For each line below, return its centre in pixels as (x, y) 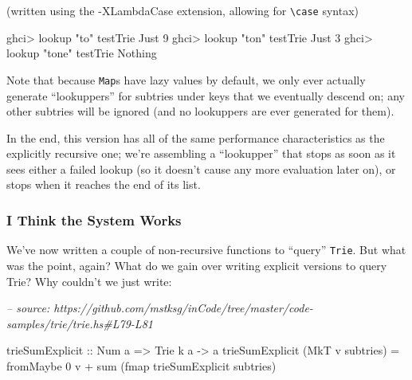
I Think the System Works (94, 219)
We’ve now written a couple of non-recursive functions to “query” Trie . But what (206, 250)
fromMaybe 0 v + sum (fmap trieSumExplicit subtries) (141, 365)
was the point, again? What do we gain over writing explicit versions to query (197, 265)
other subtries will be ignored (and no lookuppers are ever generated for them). (200, 111)
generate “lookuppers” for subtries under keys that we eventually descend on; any (206, 95)
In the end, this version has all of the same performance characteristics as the (196, 137)
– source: (28, 308)
